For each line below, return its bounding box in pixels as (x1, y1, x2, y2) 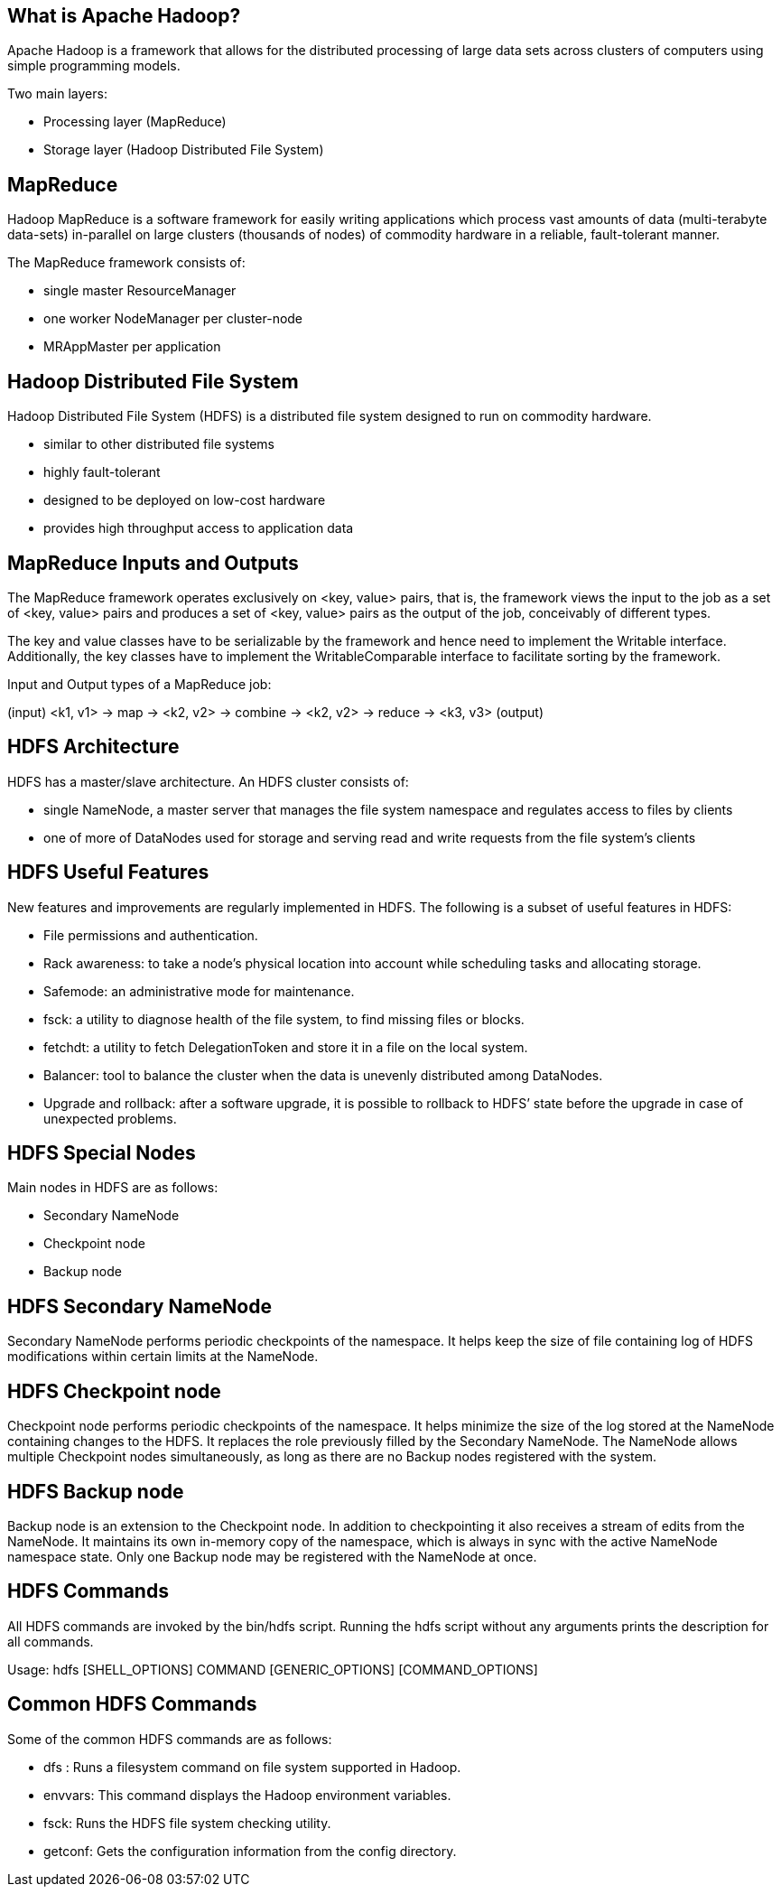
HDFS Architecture (7, 735, 180, 759)
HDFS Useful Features (7, 861, 209, 884)
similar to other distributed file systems (43, 436, 274, 453)
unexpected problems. (43, 1110, 177, 1126)
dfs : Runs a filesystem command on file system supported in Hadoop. (43, 1759, 461, 1775)
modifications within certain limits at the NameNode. (7, 1348, 319, 1365)
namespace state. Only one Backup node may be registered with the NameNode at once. (7, 1549, 537, 1565)
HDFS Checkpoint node (7, 1379, 221, 1403)
